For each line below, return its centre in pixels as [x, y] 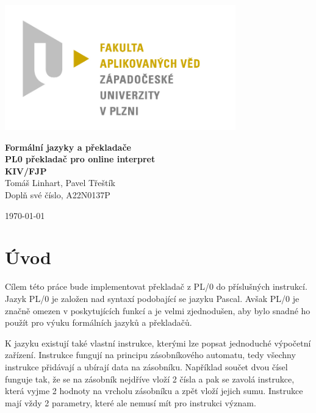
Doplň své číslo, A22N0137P [58, 195]
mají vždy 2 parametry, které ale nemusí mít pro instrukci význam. [131, 402]
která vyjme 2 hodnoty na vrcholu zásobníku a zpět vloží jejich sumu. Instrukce [154, 391]
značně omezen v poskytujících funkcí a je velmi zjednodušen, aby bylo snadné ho [158, 310]
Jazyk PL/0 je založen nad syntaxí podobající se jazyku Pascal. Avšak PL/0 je [152, 298]
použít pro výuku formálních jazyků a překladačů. [99, 322]
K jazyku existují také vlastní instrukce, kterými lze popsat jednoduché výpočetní [158, 343]
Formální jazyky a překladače [68, 147]
